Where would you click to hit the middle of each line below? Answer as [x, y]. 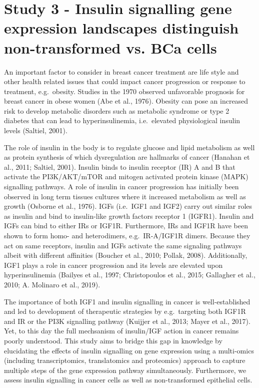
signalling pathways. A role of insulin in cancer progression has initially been [121, 186]
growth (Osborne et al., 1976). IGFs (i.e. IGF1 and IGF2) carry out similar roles [128, 206]
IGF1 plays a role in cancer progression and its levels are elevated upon [113, 265]
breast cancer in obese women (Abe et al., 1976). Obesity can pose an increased [126, 101]
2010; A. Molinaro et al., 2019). [52, 284]
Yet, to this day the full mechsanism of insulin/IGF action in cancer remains [121, 331]
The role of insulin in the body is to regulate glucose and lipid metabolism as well [129, 147]
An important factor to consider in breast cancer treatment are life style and [121, 71]
